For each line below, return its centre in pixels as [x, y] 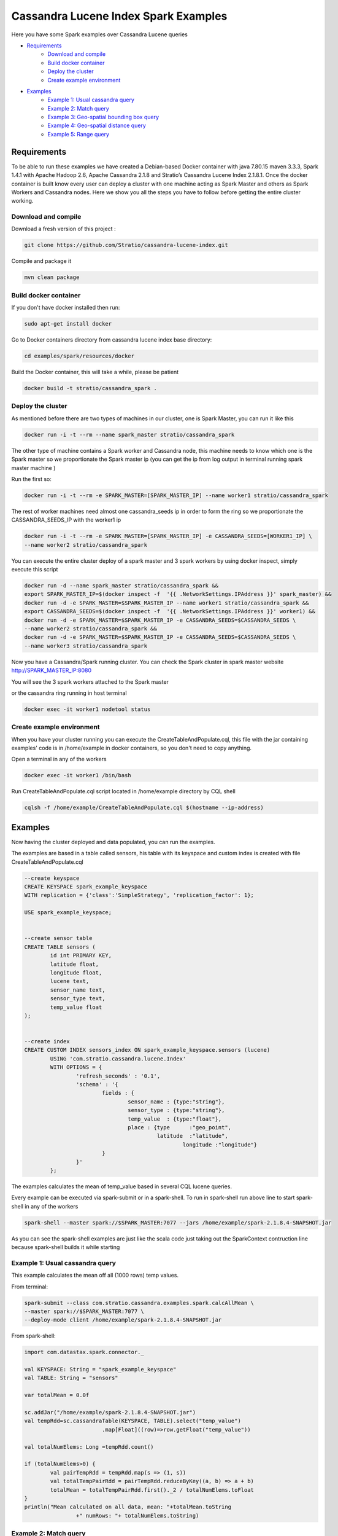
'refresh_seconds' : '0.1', [118, 1076]
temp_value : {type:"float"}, [175, 1119]
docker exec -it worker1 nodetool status [87, 709]
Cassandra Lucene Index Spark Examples [119, 16]
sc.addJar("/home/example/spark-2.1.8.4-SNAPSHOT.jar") [110, 1413]
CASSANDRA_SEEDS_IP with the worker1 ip [66, 520]
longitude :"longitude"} [220, 1145]
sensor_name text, [78, 990]
